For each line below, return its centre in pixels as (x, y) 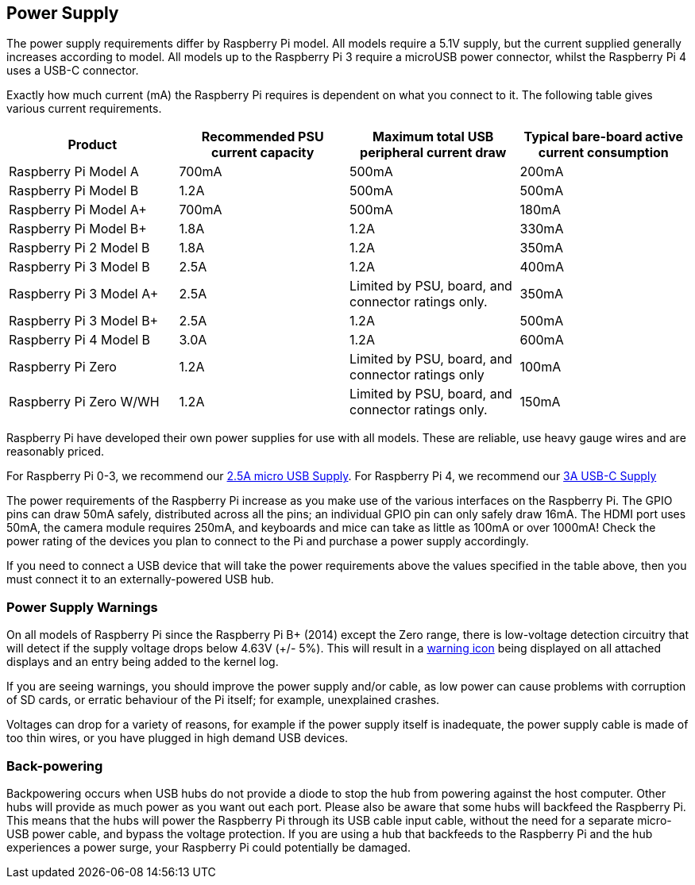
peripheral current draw (433, 153)
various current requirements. (84, 109)
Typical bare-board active (603, 137)
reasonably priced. (56, 452)
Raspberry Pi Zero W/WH (84, 402)
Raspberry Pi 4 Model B (80, 340)
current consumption (603, 153)
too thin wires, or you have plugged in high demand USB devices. (178, 738)
